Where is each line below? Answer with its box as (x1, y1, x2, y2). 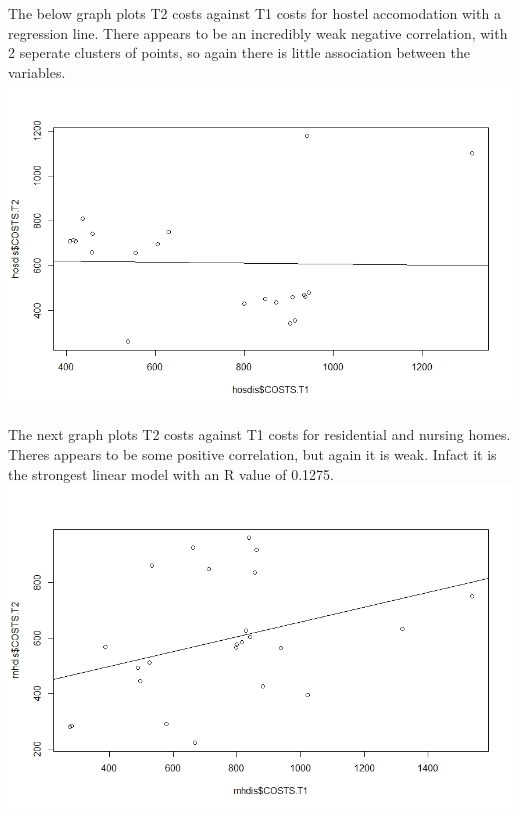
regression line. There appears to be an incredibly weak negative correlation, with (8, 22, 508, 43)
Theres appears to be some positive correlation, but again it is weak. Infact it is (8, 443, 497, 464)
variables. (8, 61, 66, 82)
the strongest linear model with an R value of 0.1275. (8, 463, 334, 484)
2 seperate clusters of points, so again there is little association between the (8, 42, 470, 63)
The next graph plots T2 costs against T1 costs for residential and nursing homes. (8, 424, 511, 445)
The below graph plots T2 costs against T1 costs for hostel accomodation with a (8, 3, 501, 23)
